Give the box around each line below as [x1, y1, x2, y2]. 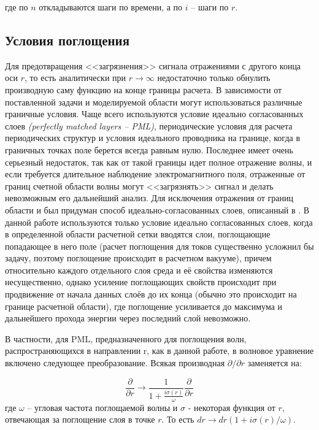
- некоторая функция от [188, 401, 275, 413]
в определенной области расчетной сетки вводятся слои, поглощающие [5, 228, 271, 240]
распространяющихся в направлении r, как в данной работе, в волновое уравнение [5, 344, 314, 357]
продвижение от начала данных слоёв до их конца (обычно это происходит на [5, 288, 297, 301]
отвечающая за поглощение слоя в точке [5, 413, 155, 426]
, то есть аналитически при [25, 71, 126, 84]
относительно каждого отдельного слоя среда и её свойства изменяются [5, 263, 273, 276]
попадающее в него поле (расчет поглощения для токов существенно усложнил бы [5, 239, 314, 252]
